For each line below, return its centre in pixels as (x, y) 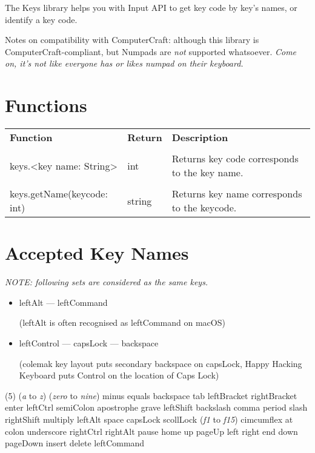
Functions (46, 105)
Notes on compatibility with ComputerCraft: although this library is (132, 40)
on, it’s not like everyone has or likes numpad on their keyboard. (124, 63)
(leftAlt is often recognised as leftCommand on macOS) (122, 322)
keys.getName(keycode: (59, 194)
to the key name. (207, 173)
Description (200, 137)
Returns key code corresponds (235, 159)
